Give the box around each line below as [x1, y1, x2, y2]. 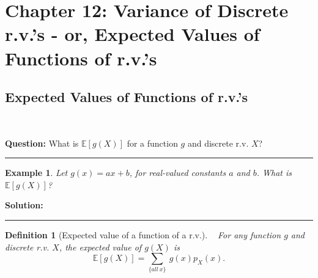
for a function [127, 136, 178, 149]
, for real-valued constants [129, 166, 226, 179]
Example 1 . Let [5, 166, 68, 179]
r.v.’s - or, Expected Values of [5, 21, 260, 46]
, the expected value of [59, 240, 142, 253]
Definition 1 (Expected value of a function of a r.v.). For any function [5, 228, 281, 241]
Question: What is [5, 136, 79, 149]
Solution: [5, 199, 43, 211]
